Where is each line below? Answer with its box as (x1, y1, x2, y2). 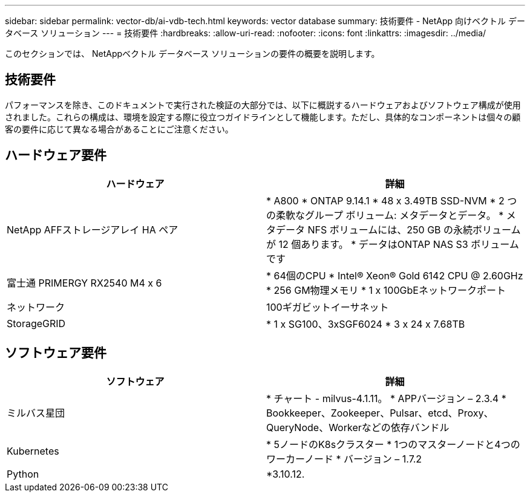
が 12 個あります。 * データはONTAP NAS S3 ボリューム (266, 238, 519, 250)
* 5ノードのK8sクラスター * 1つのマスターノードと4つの (266, 438, 520, 450)
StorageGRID (7, 317, 66, 330)
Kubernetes (7, 444, 59, 457)
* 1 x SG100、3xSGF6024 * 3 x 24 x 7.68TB (266, 317, 465, 330)
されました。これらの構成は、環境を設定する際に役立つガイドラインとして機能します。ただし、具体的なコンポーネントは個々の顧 (5, 111, 521, 122)
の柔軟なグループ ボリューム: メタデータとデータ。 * (266, 209, 504, 221)
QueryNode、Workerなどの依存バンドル (266, 421, 450, 434)
